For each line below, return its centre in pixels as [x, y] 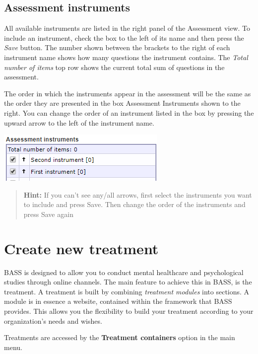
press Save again [48, 214]
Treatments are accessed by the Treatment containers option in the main [120, 337]
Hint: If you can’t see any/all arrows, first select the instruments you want [138, 194]
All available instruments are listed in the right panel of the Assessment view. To [127, 28]
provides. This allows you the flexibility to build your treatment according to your [129, 311]
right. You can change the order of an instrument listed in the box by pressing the [129, 112]
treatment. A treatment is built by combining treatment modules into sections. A [127, 291]
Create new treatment [81, 248]
